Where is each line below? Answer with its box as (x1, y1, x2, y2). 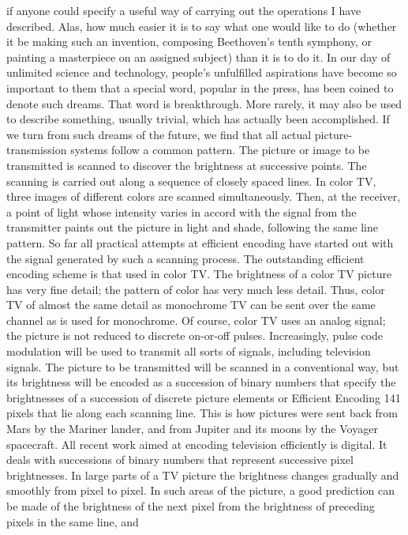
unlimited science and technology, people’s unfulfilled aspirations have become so (6, 64, 397, 81)
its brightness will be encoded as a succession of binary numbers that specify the (6, 374, 396, 390)
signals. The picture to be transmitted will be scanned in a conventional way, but (6, 358, 399, 375)
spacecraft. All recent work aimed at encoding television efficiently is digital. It (6, 435, 387, 452)
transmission (6, 141, 67, 158)
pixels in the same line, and (6, 513, 139, 529)
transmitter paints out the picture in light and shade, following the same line (6, 219, 379, 235)
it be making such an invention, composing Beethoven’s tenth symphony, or (6, 33, 372, 50)
